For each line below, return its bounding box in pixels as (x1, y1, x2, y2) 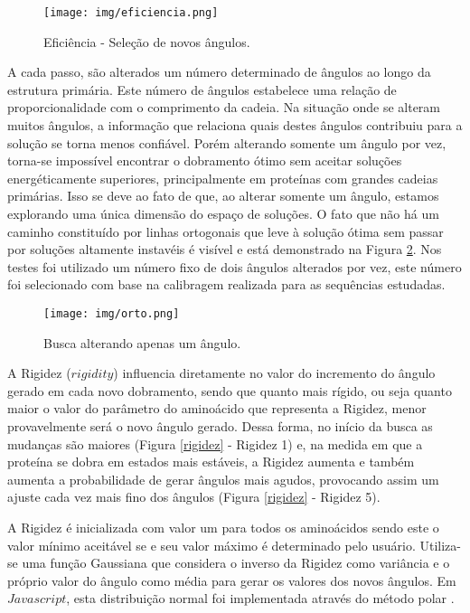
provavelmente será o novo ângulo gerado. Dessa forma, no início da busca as (7, 417, 433, 435)
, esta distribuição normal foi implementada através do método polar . (66, 589, 455, 608)
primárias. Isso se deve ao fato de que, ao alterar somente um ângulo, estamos (7, 186, 439, 205)
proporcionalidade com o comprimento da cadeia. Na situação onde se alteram (7, 98, 441, 117)
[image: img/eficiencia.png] (43, 6, 219, 19)
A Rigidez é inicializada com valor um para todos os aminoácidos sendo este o (7, 517, 439, 536)
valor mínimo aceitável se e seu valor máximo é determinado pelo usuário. (7, 535, 416, 554)
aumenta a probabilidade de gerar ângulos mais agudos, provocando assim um (7, 469, 439, 488)
